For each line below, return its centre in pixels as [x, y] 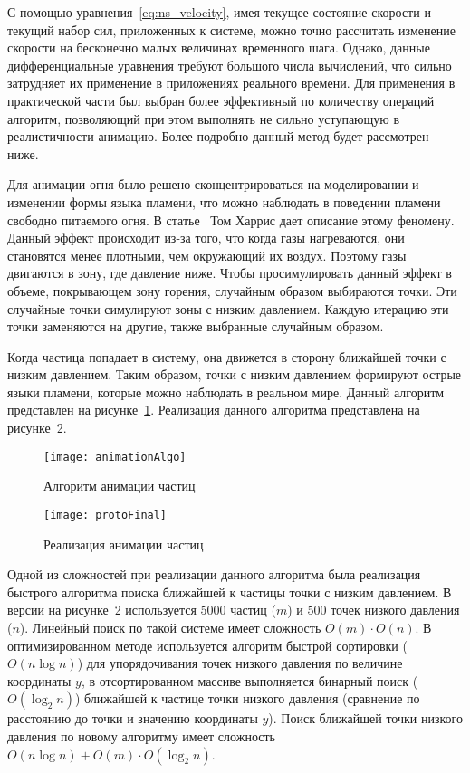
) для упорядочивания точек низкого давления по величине [240, 663]
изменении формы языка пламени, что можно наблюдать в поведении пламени [224, 201]
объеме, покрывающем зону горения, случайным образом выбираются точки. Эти [232, 290]
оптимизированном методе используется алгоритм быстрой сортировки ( [207, 645]
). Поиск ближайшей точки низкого [365, 718]
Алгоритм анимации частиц [120, 486]
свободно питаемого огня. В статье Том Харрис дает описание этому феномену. [231, 219]
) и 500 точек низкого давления [374, 610]
